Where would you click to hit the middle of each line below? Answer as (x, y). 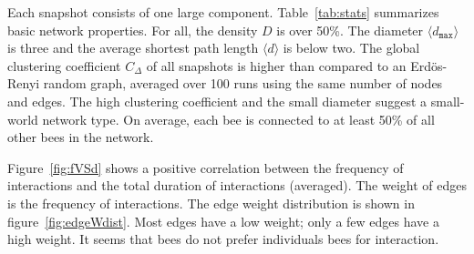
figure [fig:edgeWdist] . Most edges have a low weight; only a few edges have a (223, 221)
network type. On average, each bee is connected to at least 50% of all (238, 119)
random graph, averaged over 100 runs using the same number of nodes (243, 83)
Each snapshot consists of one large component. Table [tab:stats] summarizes (223, 12)
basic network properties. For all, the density (133, 30)
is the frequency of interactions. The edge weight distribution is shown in (211, 203)
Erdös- (429, 65)
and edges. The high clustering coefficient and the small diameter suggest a (217, 101)
